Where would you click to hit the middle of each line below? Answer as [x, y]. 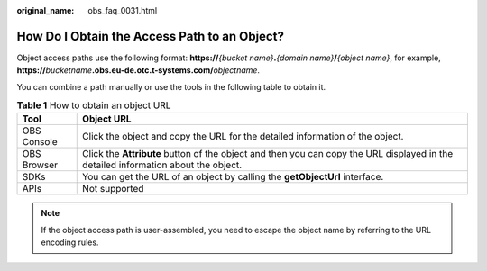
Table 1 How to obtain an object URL [94, 105]
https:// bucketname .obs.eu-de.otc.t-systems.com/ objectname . [138, 70]
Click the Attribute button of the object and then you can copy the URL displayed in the [268, 154]
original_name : [46, 10]
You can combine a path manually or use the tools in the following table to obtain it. [171, 86]
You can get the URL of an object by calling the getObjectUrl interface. [233, 177]
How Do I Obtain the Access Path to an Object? [150, 36]
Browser [40, 165]
